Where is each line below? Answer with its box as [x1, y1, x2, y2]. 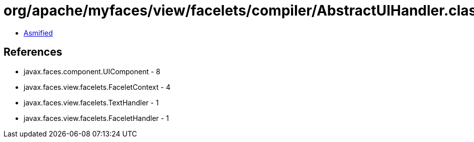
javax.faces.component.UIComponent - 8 [24, 67, 161, 76]
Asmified [24, 28, 53, 37]
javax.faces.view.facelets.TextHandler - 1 [24, 98, 159, 107]
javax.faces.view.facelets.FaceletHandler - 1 [24, 113, 169, 122]
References [4, 46, 62, 59]
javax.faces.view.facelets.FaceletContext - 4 [24, 82, 170, 91]
